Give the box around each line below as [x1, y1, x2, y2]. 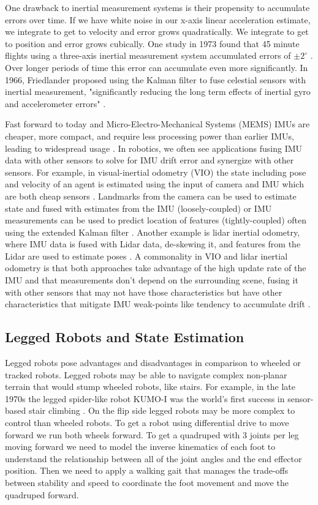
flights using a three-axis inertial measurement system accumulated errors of [5, 49, 291, 62]
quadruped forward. [5, 488, 79, 501]
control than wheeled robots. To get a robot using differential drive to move [5, 416, 289, 429]
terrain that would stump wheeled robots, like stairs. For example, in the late [5, 380, 295, 393]
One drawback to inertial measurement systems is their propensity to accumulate [5, 1, 310, 13]
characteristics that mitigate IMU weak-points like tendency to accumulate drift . [5, 297, 311, 310]
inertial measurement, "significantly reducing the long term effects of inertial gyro [5, 85, 311, 98]
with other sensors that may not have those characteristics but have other [5, 285, 282, 298]
